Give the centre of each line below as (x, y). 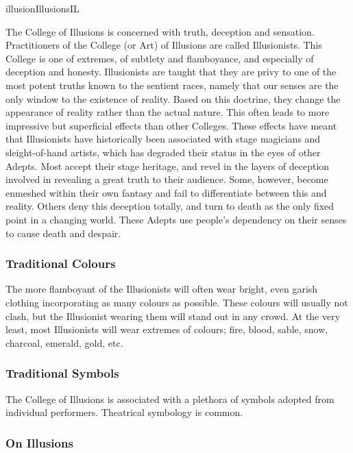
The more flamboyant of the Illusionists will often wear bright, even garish (162, 289)
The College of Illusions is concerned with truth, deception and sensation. (160, 31)
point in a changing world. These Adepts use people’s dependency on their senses (176, 219)
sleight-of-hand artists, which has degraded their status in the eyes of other (163, 152)
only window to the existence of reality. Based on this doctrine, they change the (173, 98)
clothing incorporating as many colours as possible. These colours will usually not (177, 302)
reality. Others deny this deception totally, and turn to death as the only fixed (170, 206)
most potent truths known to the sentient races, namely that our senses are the (172, 85)
